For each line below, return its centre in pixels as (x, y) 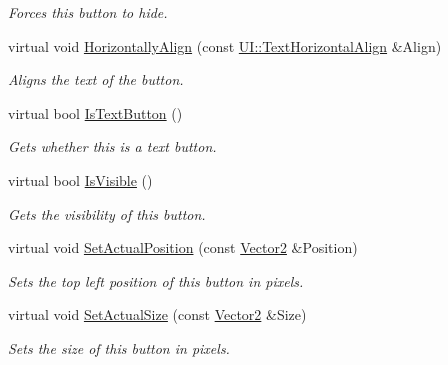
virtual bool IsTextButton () (95, 112)
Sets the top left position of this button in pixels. (156, 280)
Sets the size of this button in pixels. (119, 347)
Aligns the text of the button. (96, 79)
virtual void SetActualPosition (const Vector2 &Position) (183, 247)
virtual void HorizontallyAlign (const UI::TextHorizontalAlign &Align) (225, 45)
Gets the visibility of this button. (107, 213)
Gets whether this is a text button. (112, 146)
